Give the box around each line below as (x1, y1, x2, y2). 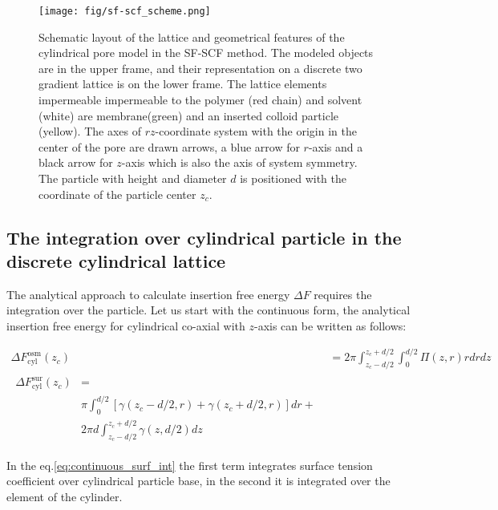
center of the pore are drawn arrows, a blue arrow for (38, 138, 300, 155)
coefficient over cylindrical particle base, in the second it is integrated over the (6, 472, 391, 489)
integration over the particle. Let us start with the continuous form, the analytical (6, 302, 411, 318)
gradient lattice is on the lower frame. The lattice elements (38, 75, 327, 92)
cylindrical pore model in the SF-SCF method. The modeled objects (38, 44, 374, 61)
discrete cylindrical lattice (6, 248, 226, 273)
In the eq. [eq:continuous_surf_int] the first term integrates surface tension (6, 456, 373, 473)
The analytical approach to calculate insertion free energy (6, 285, 290, 302)
